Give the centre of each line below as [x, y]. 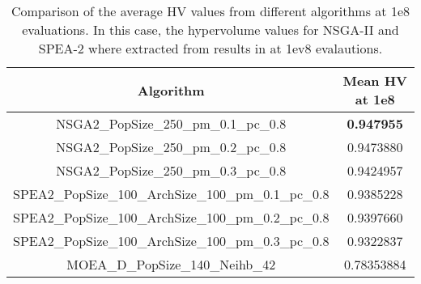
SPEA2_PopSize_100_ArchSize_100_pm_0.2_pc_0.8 [171, 217]
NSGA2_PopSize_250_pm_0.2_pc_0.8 [171, 147]
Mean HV [375, 81]
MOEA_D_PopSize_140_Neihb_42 [171, 264]
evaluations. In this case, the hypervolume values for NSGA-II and [210, 30]
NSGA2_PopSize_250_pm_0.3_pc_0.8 [171, 170]
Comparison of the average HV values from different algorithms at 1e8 [210, 11]
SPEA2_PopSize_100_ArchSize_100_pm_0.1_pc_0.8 [171, 194]
